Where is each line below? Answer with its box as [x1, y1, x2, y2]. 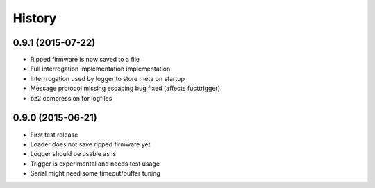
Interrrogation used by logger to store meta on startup [30, 74, 185, 83]
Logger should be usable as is [30, 150, 117, 158]
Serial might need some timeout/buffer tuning [30, 169, 161, 178]
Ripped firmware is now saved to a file [30, 55, 140, 64]
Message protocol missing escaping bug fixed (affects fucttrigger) [30, 84, 221, 93]
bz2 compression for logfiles [30, 94, 112, 102]
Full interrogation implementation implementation [30, 65, 171, 73]
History [12, 10, 57, 26]
